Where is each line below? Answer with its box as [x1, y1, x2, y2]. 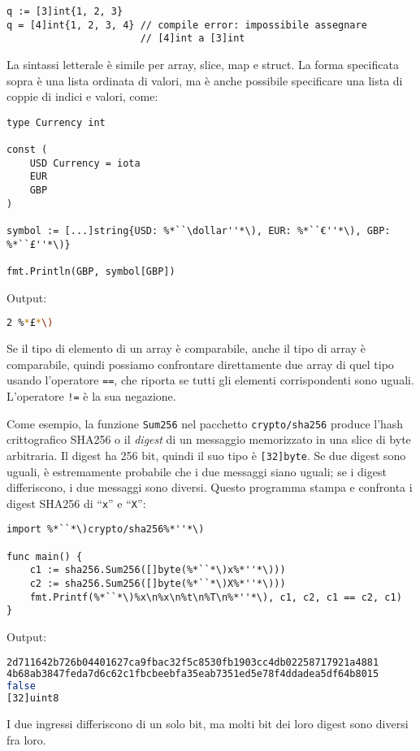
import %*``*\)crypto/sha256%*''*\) [6, 523, 205, 536]
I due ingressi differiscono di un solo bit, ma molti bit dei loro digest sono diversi [6, 715, 409, 732]
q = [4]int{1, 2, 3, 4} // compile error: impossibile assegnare [6, 19, 367, 31]
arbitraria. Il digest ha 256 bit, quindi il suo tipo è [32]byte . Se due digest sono [6, 446, 406, 463]
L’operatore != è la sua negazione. [6, 387, 176, 404]
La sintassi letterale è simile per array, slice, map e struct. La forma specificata [6, 55, 399, 72]
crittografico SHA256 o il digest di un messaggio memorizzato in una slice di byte [6, 431, 411, 448]
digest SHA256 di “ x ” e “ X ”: [6, 494, 146, 511]
